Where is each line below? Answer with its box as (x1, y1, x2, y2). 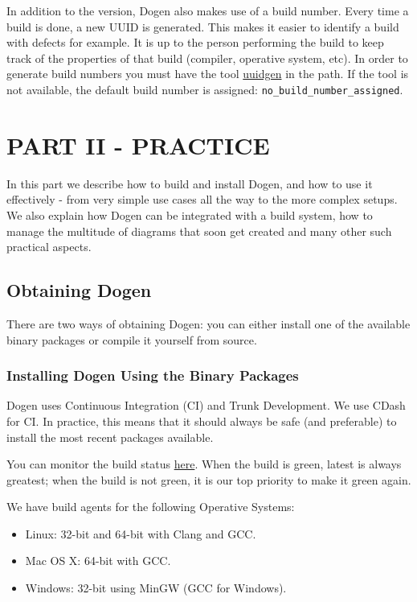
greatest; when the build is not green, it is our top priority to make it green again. (6, 471, 411, 488)
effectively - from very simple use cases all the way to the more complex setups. (6, 191, 398, 208)
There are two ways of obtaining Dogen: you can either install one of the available (6, 315, 411, 332)
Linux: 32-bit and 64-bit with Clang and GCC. (25, 525, 256, 542)
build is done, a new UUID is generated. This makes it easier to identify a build (6, 18, 399, 35)
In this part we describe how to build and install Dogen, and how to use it (6, 175, 373, 192)
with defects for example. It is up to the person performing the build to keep (6, 34, 384, 51)
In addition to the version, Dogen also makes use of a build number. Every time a (6, 2, 409, 19)
